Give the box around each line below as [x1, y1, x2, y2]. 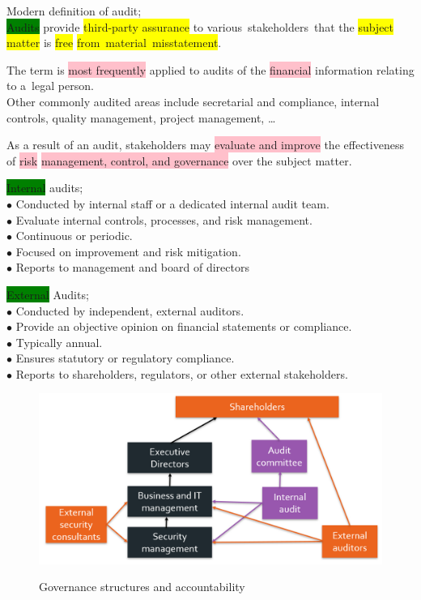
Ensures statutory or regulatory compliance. [15, 349, 235, 366]
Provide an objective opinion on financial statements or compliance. [15, 318, 352, 335]
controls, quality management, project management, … [6, 109, 276, 126]
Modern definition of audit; [6, 2, 142, 19]
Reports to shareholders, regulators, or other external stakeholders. [15, 365, 348, 382]
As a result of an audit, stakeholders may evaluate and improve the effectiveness [6, 136, 404, 153]
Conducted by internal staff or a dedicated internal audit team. [15, 195, 330, 212]
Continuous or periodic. [15, 227, 133, 244]
